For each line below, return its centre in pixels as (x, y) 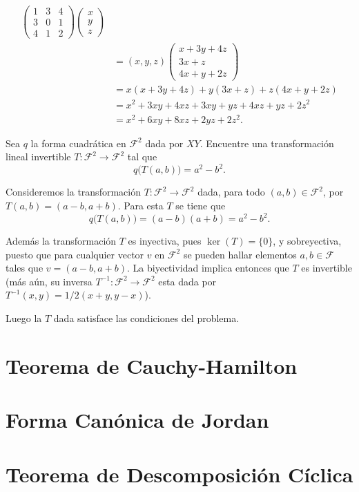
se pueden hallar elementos (240, 254)
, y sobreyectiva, (307, 240)
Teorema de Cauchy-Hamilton (152, 365)
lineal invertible (38, 157)
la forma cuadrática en (78, 143)
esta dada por (187, 281)
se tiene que (201, 205)
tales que (25, 268)
